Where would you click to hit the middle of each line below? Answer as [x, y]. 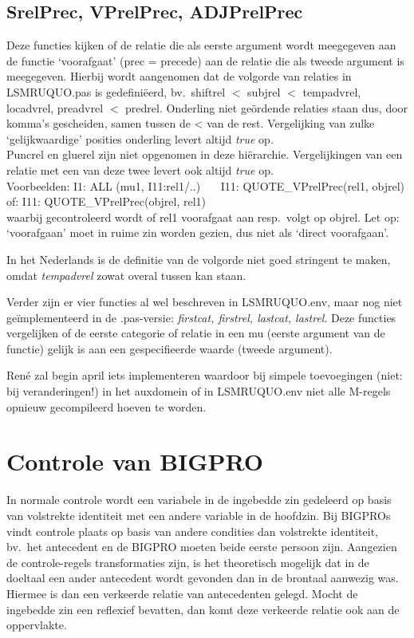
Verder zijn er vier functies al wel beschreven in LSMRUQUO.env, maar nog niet [205, 302]
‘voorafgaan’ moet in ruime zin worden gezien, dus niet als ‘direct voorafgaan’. [198, 232]
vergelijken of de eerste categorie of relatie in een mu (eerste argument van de [196, 333]
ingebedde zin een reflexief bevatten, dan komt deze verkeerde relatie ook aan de [203, 609]
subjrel [264, 91]
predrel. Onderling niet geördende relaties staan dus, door [267, 107]
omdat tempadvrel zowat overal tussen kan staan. [126, 275]
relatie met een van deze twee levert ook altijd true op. [140, 169]
